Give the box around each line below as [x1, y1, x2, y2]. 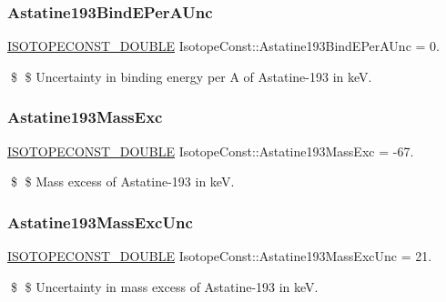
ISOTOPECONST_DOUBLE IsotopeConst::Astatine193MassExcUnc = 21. [7, 247, 432, 266]
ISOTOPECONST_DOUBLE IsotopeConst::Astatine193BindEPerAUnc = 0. [7, 36, 440, 55]
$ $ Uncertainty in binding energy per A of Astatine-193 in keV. [10, 66, 372, 86]
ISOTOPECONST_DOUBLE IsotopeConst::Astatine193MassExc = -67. [7, 141, 414, 160]
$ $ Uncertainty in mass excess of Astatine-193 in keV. [10, 277, 319, 296]
